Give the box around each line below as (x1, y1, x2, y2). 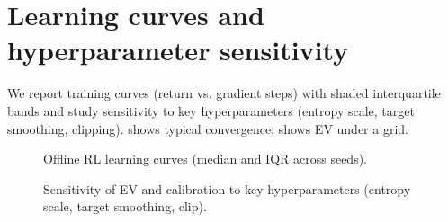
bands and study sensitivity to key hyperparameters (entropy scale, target (7, 101, 415, 120)
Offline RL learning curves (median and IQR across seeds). (43, 149, 367, 168)
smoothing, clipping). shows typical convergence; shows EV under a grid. (7, 119, 408, 138)
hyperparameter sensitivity (7, 31, 349, 68)
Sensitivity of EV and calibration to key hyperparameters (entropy (43, 179, 411, 198)
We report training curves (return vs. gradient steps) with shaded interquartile (7, 84, 441, 102)
